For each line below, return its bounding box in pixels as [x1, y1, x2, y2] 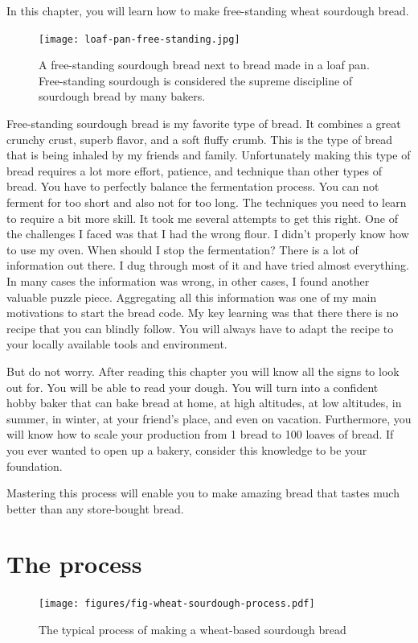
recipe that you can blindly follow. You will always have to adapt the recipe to [6, 319, 394, 336]
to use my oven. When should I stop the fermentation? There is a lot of [6, 241, 359, 258]
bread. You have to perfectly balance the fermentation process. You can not [6, 178, 379, 195]
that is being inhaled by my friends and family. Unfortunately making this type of [6, 146, 411, 163]
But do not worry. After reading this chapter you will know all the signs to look [6, 362, 400, 379]
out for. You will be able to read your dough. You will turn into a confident [6, 378, 379, 395]
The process [6, 547, 142, 580]
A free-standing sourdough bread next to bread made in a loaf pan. [39, 56, 370, 73]
